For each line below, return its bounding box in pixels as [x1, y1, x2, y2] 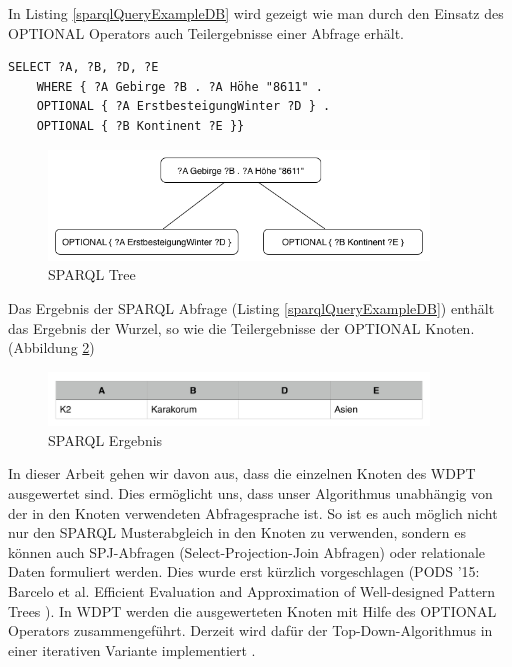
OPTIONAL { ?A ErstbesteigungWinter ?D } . [36, 99, 331, 114]
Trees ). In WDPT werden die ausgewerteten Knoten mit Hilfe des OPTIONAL [8, 600, 497, 621]
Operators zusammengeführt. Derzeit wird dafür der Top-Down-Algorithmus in [8, 620, 493, 641]
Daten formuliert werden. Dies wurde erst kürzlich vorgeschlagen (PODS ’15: [8, 561, 480, 582]
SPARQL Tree [48, 264, 136, 285]
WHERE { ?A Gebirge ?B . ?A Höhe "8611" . [36, 79, 323, 94]
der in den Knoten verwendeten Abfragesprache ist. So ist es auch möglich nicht [8, 502, 498, 523]
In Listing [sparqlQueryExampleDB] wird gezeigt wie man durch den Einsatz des [8, 3, 504, 23]
